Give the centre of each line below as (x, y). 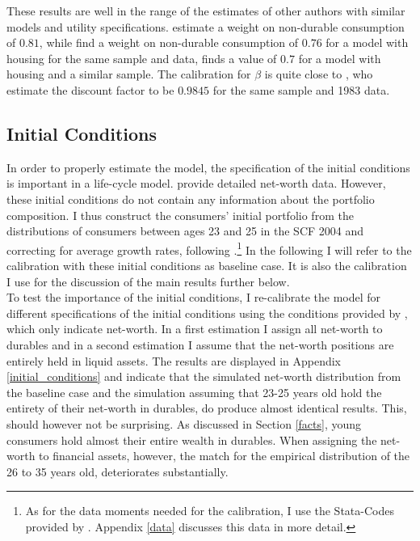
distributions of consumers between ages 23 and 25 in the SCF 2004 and (185, 231)
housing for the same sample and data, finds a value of (142, 58)
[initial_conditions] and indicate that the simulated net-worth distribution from (204, 376)
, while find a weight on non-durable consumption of (169, 42)
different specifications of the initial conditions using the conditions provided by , (207, 313)
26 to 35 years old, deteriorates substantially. (118, 471)
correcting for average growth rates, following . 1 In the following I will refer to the (209, 248)
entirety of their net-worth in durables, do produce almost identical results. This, (207, 408)
